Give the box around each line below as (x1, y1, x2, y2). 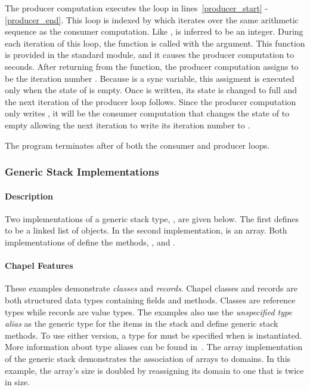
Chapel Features (5, 259, 73, 272)
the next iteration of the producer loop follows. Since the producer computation (5, 95, 296, 108)
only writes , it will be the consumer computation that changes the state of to (5, 107, 290, 119)
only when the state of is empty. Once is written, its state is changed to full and (5, 84, 297, 96)
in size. (5, 376, 30, 388)
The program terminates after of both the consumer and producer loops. (5, 139, 270, 151)
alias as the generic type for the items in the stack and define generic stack (5, 317, 278, 330)
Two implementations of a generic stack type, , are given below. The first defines (5, 212, 299, 225)
